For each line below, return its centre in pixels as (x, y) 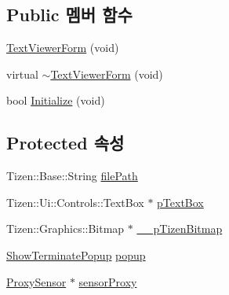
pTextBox (180, 202)
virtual (22, 74)
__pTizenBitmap (180, 229)
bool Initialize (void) (56, 100)
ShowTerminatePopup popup (76, 254)
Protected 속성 (65, 143)
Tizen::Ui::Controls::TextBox (75, 202)
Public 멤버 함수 (69, 15)
